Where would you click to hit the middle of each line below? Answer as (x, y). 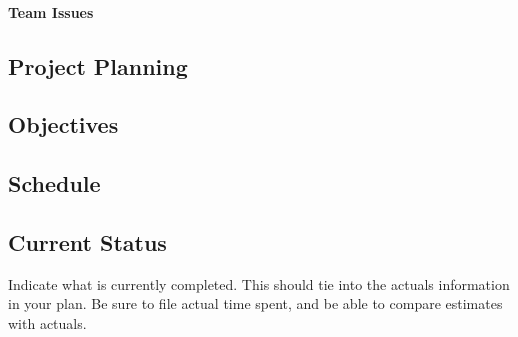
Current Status (87, 241)
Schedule (54, 183)
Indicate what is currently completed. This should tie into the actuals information (259, 283)
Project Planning (98, 65)
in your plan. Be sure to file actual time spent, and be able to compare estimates (255, 303)
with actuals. (47, 322)
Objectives (63, 124)
